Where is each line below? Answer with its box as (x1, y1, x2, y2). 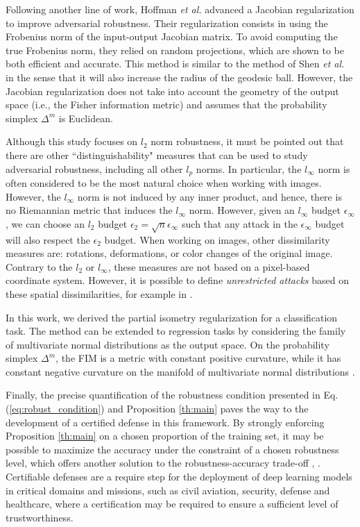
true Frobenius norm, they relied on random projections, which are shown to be (6, 42, 345, 57)
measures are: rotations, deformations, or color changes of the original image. (6, 246, 333, 260)
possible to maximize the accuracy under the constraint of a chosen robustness (6, 442, 339, 456)
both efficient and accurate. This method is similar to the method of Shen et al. (6, 56, 345, 71)
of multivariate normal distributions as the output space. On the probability (6, 337, 329, 351)
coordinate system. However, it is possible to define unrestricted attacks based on (6, 273, 349, 287)
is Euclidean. (58, 110, 113, 125)
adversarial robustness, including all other (6, 161, 183, 176)
